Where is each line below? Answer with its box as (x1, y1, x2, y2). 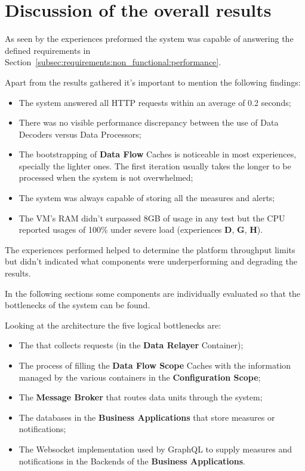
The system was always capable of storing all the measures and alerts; (19, 192, 275, 204)
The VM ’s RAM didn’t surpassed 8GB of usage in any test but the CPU (19, 211, 285, 224)
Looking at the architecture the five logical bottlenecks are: (5, 318, 221, 331)
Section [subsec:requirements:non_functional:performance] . (5, 56, 221, 68)
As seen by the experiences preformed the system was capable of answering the (5, 32, 294, 45)
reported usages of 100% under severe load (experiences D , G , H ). (19, 223, 263, 236)
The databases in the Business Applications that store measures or (19, 411, 275, 423)
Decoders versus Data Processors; (19, 127, 141, 140)
